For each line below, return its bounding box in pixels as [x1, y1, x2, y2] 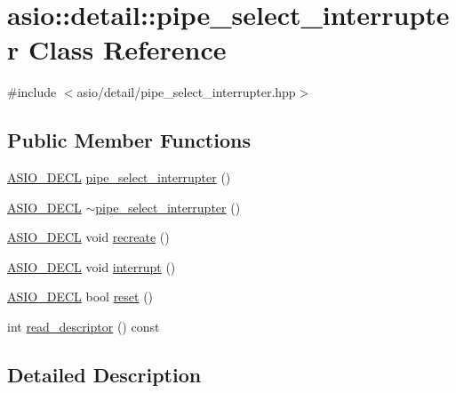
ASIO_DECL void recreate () [7, 228, 170, 246]
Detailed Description [7, 361, 202, 389]
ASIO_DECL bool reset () [7, 287, 154, 306]
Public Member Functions [7, 126, 251, 154]
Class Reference [28, 31, 227, 68]
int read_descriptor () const [7, 317, 160, 336]
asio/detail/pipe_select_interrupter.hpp [76, 83, 296, 101]
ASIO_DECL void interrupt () [7, 257, 176, 276]
